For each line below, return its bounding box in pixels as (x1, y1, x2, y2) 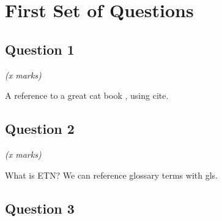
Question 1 (5, 39, 75, 58)
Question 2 (5, 119, 75, 138)
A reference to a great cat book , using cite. (5, 89, 169, 102)
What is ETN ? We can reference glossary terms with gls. (5, 168, 218, 181)
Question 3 (5, 198, 75, 217)
